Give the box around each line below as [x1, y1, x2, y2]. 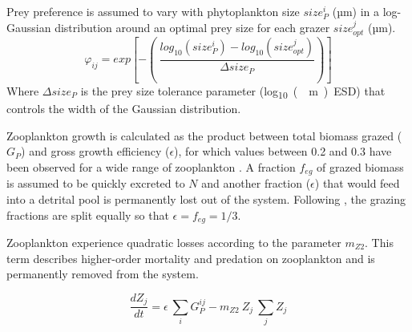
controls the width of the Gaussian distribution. [6, 100, 241, 117]
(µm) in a [332, 3, 380, 19]
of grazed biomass [317, 158, 404, 175]
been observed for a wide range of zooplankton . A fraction [6, 158, 296, 175]
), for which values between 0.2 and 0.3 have [174, 143, 392, 160]
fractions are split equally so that [6, 206, 169, 223]
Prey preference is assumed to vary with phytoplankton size [6, 3, 300, 19]
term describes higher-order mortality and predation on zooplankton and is [6, 249, 375, 266]
